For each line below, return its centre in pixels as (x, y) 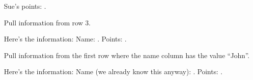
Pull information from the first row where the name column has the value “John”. (127, 55)
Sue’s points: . (25, 6)
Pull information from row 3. (47, 22)
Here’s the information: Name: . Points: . (65, 39)
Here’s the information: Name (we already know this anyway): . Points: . (113, 71)
